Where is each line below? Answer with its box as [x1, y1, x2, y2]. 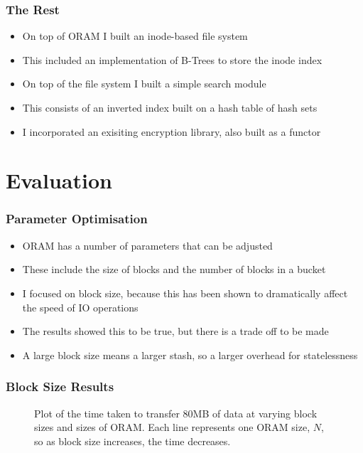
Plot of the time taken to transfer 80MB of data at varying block [34, 405, 318, 420]
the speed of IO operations [22, 299, 139, 314]
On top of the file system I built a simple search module [22, 76, 266, 91]
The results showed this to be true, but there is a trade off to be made [22, 324, 329, 339]
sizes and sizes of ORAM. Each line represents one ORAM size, [34, 420, 310, 435]
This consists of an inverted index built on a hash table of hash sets [22, 100, 318, 114]
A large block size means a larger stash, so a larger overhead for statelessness [22, 347, 358, 362]
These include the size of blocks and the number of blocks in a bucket [22, 262, 326, 277]
